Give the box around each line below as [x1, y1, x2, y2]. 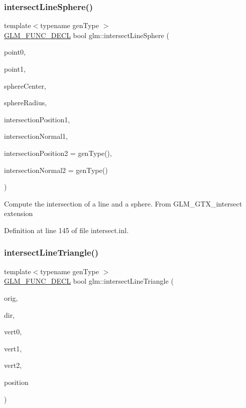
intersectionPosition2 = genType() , [4, 147, 112, 158]
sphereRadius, [4, 97, 47, 108]
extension [4, 208, 33, 219]
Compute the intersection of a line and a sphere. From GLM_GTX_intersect [4, 198, 242, 209]
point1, [4, 64, 26, 74]
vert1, [4, 343, 22, 353]
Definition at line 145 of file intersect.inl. [4, 225, 129, 235]
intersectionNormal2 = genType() [4, 164, 108, 175]
